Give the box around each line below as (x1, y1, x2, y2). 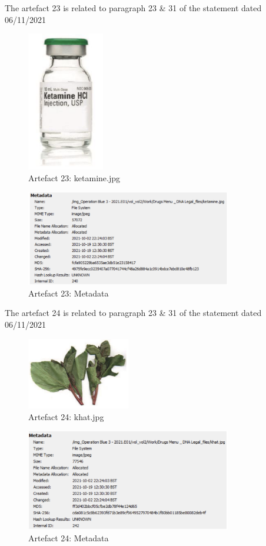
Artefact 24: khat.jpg (28, 410, 104, 422)
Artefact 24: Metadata (28, 531, 109, 544)
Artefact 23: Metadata (28, 287, 109, 299)
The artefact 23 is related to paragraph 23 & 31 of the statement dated (5, 2, 262, 14)
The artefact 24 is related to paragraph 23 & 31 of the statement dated (5, 307, 262, 319)
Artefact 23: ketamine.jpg (28, 171, 120, 184)
